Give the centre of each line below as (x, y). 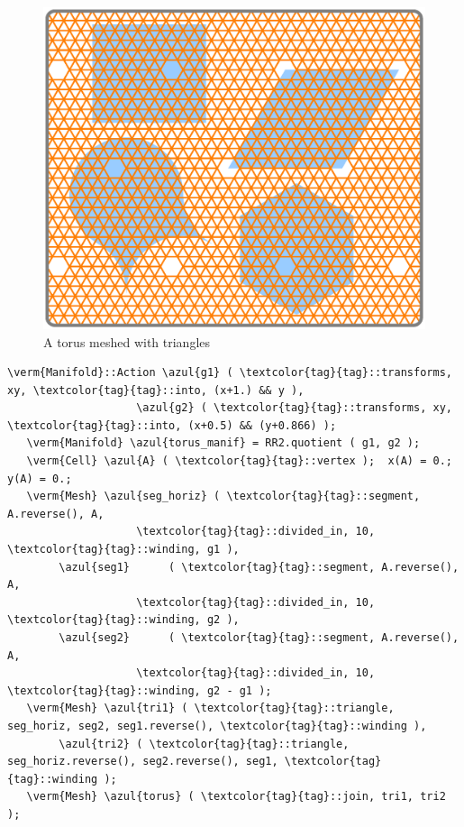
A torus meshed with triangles (127, 341)
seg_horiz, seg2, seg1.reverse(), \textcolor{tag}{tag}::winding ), (217, 726)
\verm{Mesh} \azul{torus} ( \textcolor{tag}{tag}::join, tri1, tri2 (236, 797)
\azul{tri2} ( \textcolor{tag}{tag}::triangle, (204, 744)
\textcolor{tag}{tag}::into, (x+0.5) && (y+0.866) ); (172, 425)
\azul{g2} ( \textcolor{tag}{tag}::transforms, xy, (294, 408)
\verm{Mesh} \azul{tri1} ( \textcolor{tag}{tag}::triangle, (210, 708)
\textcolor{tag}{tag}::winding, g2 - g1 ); (140, 690)
